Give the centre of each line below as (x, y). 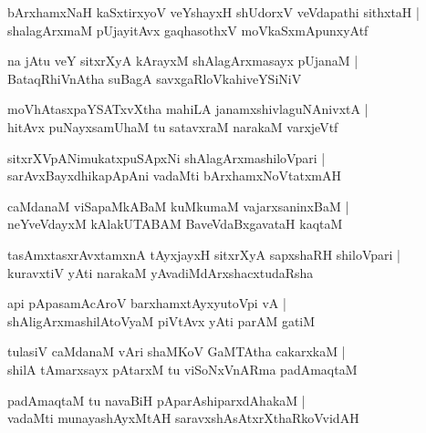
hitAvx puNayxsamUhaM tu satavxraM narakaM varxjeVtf (173, 126)
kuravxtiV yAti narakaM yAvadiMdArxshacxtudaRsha (161, 272)
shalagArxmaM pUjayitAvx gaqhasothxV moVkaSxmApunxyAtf (188, 30)
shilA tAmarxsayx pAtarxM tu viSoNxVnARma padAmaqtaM (182, 369)
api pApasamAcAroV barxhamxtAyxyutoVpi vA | (147, 303)
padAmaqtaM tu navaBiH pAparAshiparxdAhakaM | (156, 400)
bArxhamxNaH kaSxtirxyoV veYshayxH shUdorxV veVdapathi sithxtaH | (213, 12)
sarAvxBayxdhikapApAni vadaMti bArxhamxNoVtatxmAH (174, 175)
